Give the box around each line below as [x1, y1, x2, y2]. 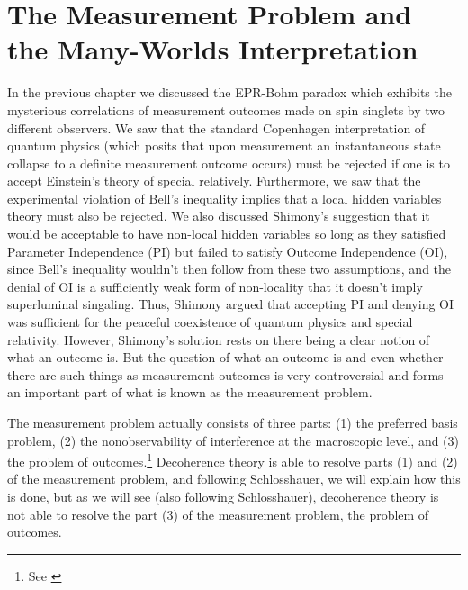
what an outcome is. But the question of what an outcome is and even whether [7, 348, 444, 367]
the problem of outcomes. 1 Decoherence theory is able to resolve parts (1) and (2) [7, 449, 458, 470]
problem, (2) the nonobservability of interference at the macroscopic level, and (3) [7, 431, 460, 449]
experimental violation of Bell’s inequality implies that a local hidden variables [7, 188, 442, 207]
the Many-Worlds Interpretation [7, 31, 418, 68]
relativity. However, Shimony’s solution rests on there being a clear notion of [7, 330, 430, 349]
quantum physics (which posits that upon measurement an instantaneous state [7, 136, 441, 155]
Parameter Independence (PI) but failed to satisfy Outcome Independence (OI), [7, 241, 448, 260]
